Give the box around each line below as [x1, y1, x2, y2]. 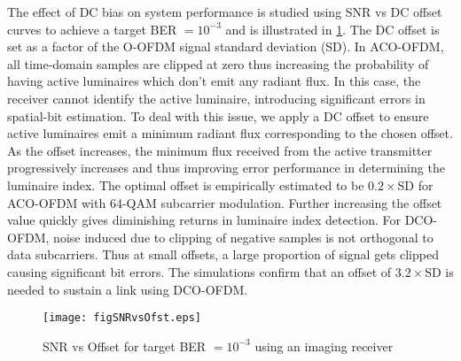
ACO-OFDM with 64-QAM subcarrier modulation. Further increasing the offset [7, 193, 442, 211]
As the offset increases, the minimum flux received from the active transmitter [7, 141, 433, 159]
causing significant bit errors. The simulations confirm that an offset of [7, 262, 392, 280]
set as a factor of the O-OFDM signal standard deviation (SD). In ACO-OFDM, [7, 37, 444, 56]
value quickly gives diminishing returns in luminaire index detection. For [7, 211, 401, 229]
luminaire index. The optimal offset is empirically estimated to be [7, 175, 364, 194]
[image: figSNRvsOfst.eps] [43, 311, 201, 325]
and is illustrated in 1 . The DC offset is [225, 19, 440, 38]
